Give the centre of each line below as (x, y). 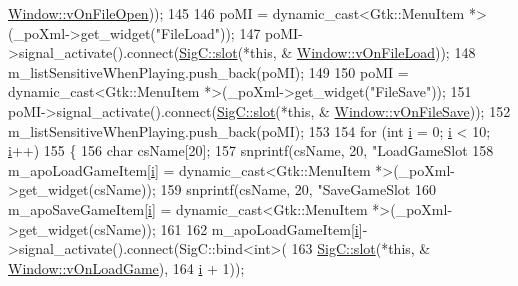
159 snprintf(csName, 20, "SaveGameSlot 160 (298, 189)
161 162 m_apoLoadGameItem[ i (259, 228)
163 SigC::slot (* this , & (361, 248)
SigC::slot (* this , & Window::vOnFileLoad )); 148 (327, 52)
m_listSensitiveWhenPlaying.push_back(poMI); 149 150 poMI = (208, 71)
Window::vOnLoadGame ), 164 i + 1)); (126, 267)
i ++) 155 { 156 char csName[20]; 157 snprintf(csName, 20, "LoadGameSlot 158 (251, 150)
